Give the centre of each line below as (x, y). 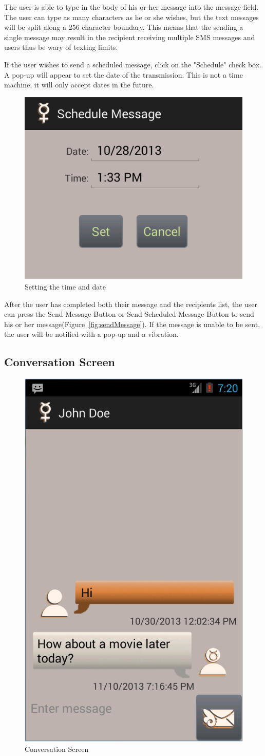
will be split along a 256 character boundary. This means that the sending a (124, 27)
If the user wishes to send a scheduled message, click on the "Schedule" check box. (133, 64)
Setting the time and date (65, 286)
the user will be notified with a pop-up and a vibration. (91, 334)
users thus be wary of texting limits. (61, 47)
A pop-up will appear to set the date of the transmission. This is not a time (124, 74)
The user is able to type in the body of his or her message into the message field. (131, 7)
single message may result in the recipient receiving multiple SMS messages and (130, 37)
